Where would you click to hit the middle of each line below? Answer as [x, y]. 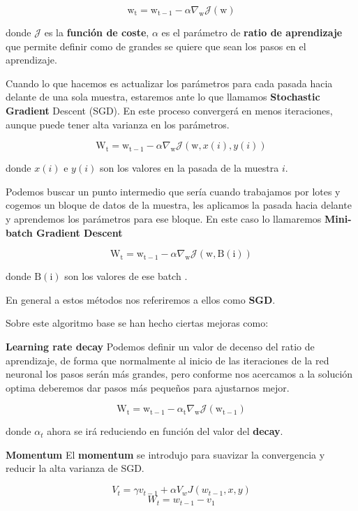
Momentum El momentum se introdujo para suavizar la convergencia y [165, 454]
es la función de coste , [97, 32]
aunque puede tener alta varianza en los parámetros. [118, 124]
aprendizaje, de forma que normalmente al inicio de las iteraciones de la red [167, 360]
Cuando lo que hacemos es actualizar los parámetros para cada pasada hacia [169, 83]
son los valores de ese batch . [126, 276]
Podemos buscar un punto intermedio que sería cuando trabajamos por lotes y [173, 191]
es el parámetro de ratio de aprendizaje [252, 32]
